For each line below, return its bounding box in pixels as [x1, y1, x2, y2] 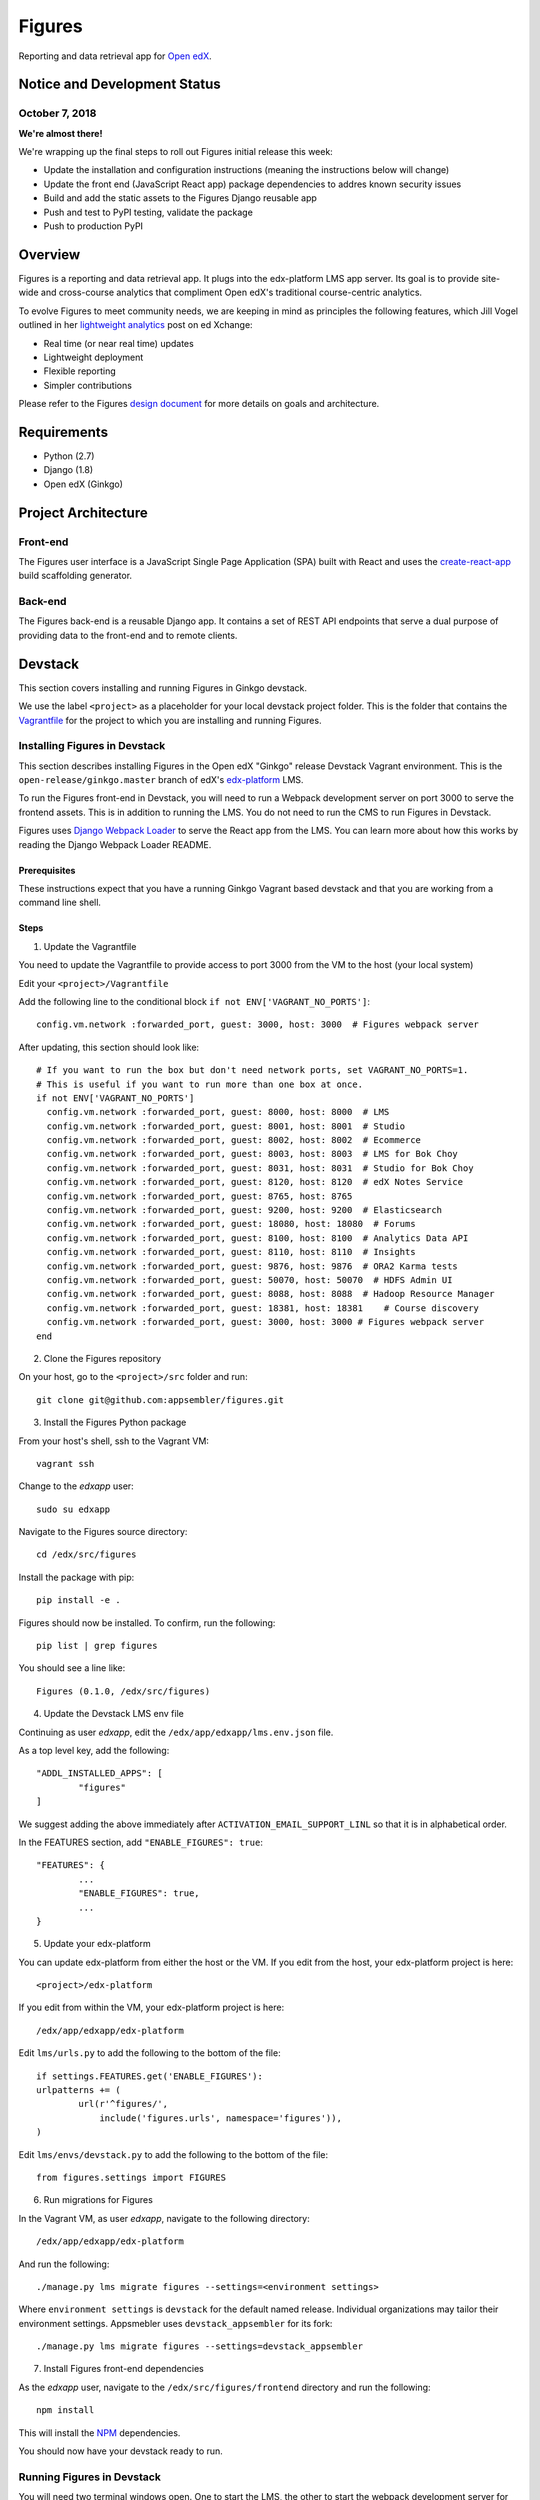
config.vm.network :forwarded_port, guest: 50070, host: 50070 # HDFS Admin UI [46, 1275, 453, 1285]
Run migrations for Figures [43, 2194, 154, 2206]
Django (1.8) [43, 464, 94, 476]
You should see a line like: [18, 1662, 126, 1674]
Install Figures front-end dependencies [43, 2363, 204, 2375]
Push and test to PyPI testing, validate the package [43, 206, 254, 218]
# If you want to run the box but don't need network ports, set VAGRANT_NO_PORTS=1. [36, 1065, 469, 1076]
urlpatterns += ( [36, 2085, 121, 2096]
